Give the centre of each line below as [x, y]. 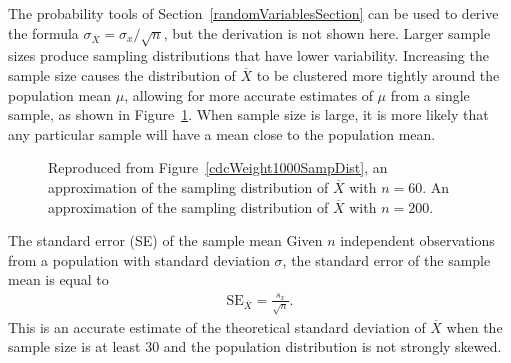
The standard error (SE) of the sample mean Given [165, 240]
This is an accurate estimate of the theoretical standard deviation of [217, 326]
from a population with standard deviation [139, 259]
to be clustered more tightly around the [378, 74]
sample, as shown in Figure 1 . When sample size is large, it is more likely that [248, 114]
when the [474, 326]
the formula [43, 32]
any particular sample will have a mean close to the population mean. [222, 133]
